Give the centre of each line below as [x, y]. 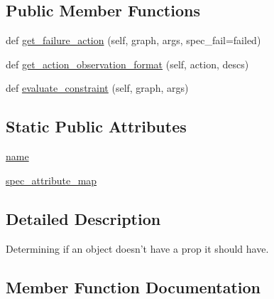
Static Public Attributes [96, 126]
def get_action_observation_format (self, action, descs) [127, 64]
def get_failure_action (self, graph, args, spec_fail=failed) [133, 40]
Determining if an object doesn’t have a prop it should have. [137, 248]
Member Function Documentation [133, 287]
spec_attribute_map [51, 180]
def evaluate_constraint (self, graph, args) [97, 88]
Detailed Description [83, 218]
